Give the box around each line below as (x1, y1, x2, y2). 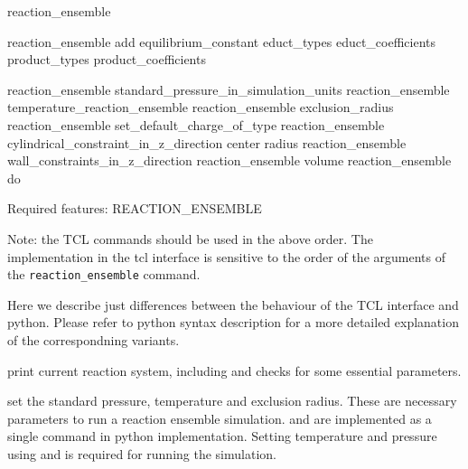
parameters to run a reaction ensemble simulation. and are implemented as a (7, 408, 432, 427)
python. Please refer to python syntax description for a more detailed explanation (7, 313, 459, 332)
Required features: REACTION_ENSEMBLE (7, 199, 262, 218)
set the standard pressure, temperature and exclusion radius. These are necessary (7, 391, 457, 410)
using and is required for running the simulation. (7, 444, 276, 463)
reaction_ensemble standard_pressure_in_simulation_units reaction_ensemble (7, 80, 450, 98)
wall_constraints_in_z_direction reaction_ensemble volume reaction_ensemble (7, 151, 452, 170)
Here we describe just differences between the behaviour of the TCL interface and (7, 295, 459, 314)
